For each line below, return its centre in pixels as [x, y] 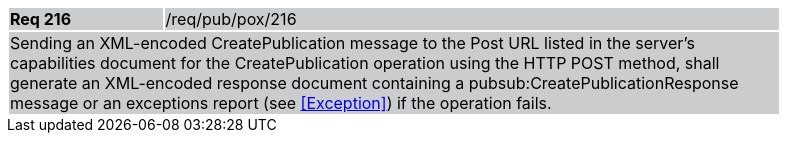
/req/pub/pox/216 [231, 19]
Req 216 [41, 19]
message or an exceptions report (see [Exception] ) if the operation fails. [281, 103]
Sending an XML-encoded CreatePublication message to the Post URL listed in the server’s [352, 43]
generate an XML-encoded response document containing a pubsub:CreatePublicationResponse [374, 83]
